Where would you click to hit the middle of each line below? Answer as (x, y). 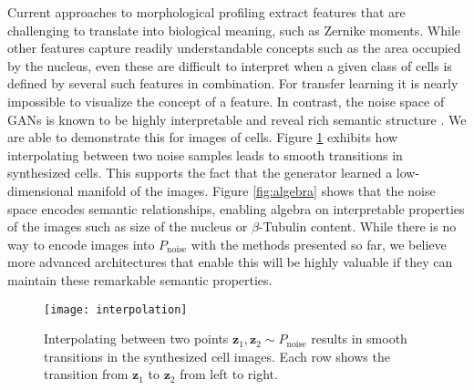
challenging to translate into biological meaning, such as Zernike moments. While (234, 30)
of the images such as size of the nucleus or (128, 226)
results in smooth (359, 339)
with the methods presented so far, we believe (319, 244)
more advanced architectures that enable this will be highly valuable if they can (230, 262)
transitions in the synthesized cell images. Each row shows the (217, 356)
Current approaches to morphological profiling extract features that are (206, 12)
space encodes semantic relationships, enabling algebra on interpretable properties (236, 208)
